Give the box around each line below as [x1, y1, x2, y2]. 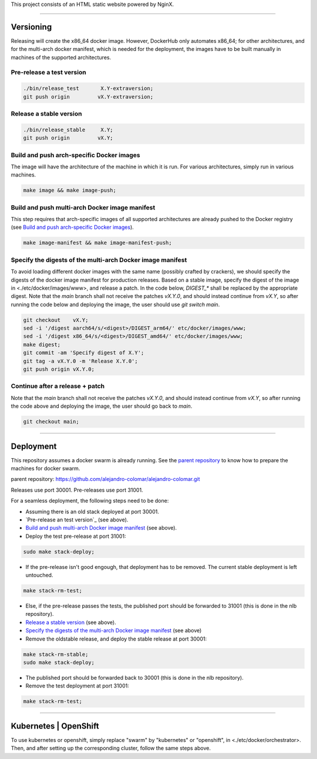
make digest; [23, 341, 61, 348]
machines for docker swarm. [11, 465, 80, 472]
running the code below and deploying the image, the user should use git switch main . [11, 301, 220, 308]
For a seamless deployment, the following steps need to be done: [11, 497, 169, 504]
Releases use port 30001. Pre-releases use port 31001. [11, 486, 143, 493]
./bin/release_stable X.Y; [23, 126, 114, 133]
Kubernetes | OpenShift [11, 721, 99, 731]
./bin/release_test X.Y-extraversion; [23, 85, 154, 92]
